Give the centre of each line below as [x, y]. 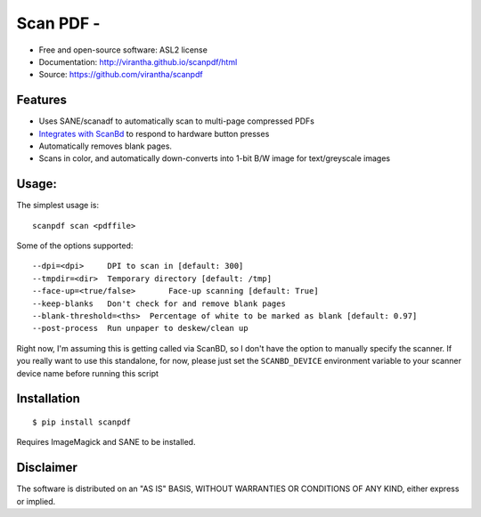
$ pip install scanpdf [82, 422]
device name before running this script [88, 373]
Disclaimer [47, 468]
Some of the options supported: [75, 246]
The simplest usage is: [58, 206]
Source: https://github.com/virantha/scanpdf [121, 75]
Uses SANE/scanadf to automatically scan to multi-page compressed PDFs [177, 121]
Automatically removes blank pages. [106, 146]
